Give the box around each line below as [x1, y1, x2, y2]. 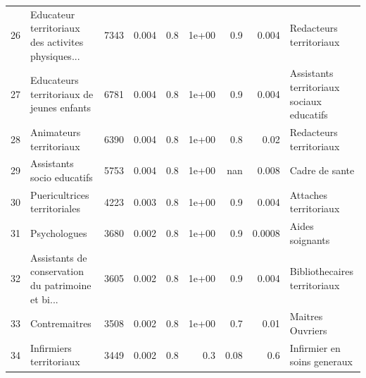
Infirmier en [289, 340, 341, 355]
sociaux [289, 93, 322, 108]
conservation [30, 264, 84, 279]
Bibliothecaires [289, 264, 353, 279]
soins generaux [289, 354, 353, 369]
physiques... [30, 48, 80, 63]
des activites [30, 34, 84, 49]
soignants [289, 232, 330, 247]
